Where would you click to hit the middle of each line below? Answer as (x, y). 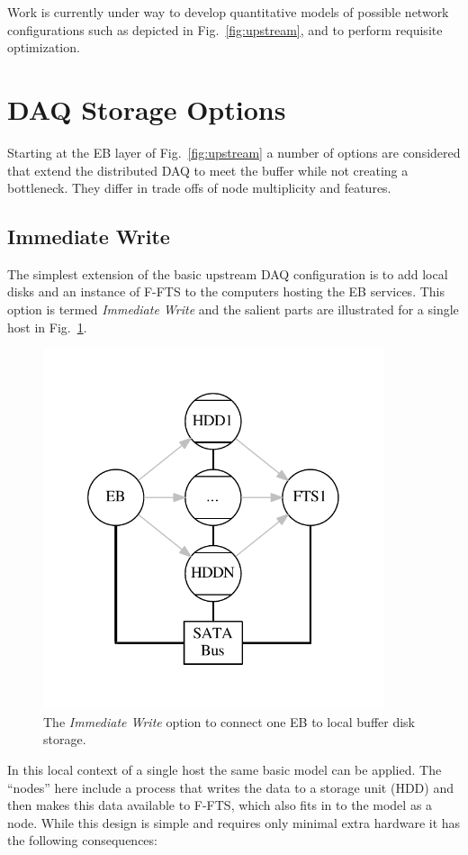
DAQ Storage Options (147, 109)
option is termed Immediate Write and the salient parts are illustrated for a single (233, 309)
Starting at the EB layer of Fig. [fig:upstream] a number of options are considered (234, 152)
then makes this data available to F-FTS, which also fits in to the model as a (220, 805)
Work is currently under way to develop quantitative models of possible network (228, 12)
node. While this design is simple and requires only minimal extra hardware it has (234, 822)
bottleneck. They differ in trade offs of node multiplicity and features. (199, 188)
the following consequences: (82, 840)
